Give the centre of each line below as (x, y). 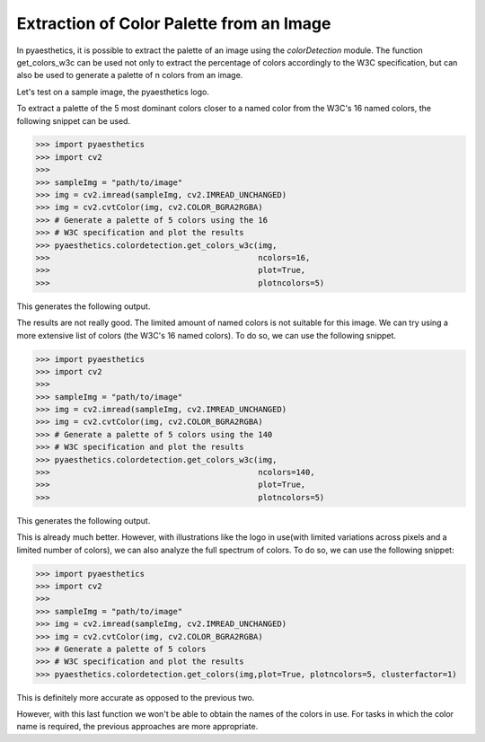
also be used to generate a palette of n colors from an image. (130, 75)
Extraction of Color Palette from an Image (174, 23)
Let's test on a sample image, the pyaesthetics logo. (113, 92)
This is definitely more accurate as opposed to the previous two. (136, 697)
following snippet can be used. (73, 120)
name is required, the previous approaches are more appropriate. (137, 727)
